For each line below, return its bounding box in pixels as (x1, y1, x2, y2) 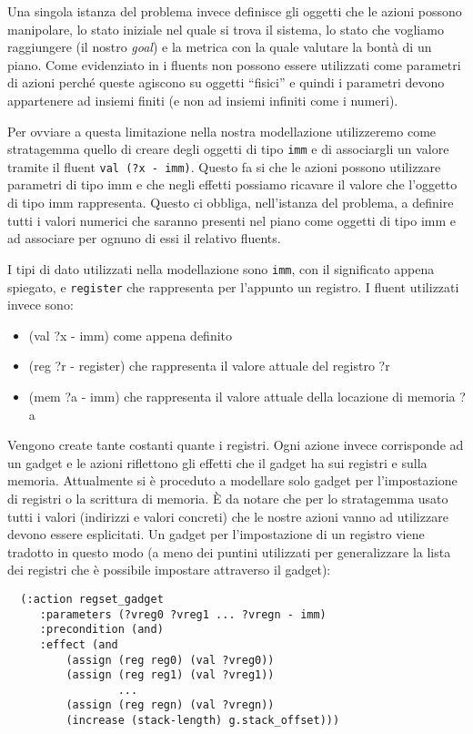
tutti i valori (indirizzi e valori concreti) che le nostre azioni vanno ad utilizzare (7, 506, 448, 525)
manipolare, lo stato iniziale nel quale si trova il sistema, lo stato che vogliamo (7, 19, 444, 38)
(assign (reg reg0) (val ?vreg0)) (65, 653, 275, 667)
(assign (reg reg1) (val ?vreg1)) (65, 668, 275, 682)
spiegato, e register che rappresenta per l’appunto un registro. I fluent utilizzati (7, 277, 459, 296)
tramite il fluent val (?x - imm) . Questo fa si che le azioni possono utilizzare (7, 157, 441, 176)
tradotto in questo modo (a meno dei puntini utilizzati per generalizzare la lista (7, 542, 451, 561)
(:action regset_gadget (20, 592, 164, 606)
